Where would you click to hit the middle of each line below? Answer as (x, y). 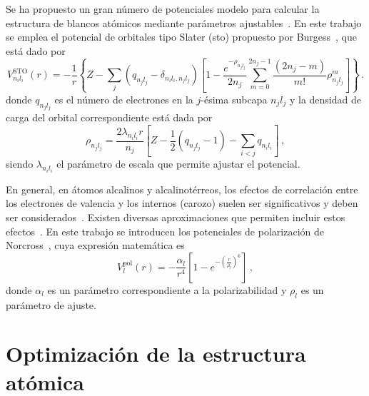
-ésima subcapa (234, 99)
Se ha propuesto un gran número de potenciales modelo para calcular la (163, 9)
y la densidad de (325, 99)
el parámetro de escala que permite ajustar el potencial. (178, 164)
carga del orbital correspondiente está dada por (109, 117)
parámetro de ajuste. (51, 304)
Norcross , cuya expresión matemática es (95, 245)
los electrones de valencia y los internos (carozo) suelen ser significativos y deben (182, 203)
